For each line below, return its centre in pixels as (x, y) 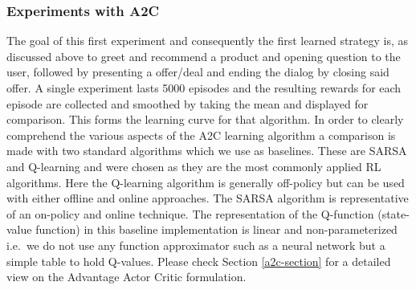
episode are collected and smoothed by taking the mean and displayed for (188, 103)
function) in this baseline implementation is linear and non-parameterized (216, 229)
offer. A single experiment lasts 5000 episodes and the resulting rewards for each (204, 88)
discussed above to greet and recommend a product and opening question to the (204, 56)
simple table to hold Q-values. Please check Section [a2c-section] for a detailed (199, 261)
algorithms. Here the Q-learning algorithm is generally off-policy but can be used (206, 182)
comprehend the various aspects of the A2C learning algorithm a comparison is (201, 135)
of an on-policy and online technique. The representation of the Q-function (190, 213)
